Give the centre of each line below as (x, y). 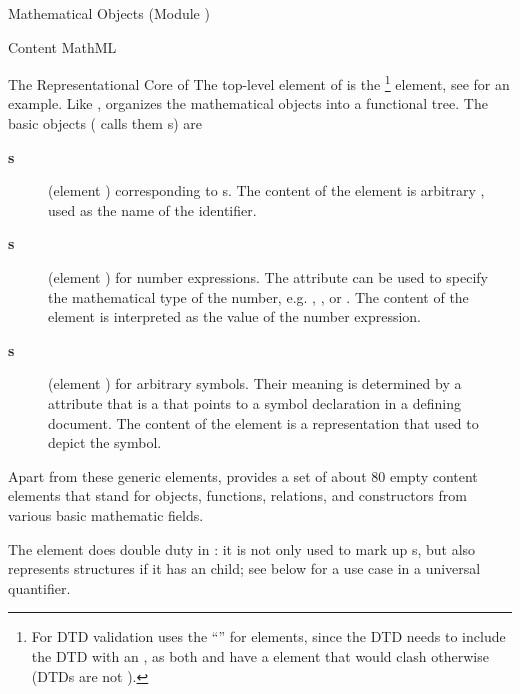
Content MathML (62, 46)
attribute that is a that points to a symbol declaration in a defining (254, 402)
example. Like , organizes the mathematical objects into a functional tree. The (248, 103)
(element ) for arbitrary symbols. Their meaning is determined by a (255, 383)
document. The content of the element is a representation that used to (263, 422)
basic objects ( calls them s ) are (105, 123)
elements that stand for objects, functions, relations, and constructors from (237, 495)
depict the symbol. (105, 442)
